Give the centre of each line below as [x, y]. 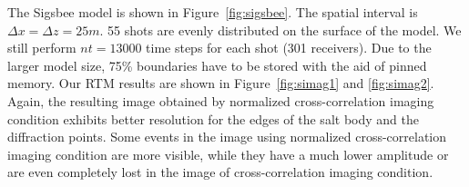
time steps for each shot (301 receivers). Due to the [289, 48]
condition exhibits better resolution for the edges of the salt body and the [213, 118]
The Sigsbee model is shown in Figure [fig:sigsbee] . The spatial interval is [213, 12]
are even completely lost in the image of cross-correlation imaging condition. [220, 172]
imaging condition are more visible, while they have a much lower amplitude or [228, 154]
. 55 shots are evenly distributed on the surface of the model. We [280, 30]
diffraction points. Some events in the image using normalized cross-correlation [227, 137]
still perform [42, 48]
